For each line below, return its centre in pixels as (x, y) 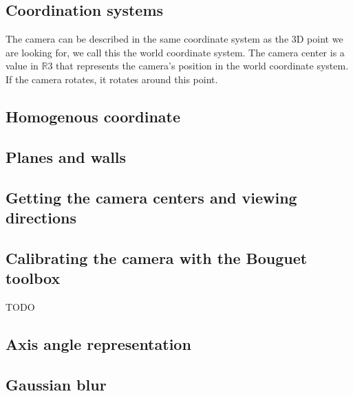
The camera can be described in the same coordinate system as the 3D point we (174, 39)
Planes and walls (66, 156)
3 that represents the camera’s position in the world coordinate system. (198, 66)
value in (22, 66)
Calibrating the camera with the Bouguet (157, 257)
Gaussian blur (56, 384)
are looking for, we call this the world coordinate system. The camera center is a (175, 52)
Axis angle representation (98, 343)
